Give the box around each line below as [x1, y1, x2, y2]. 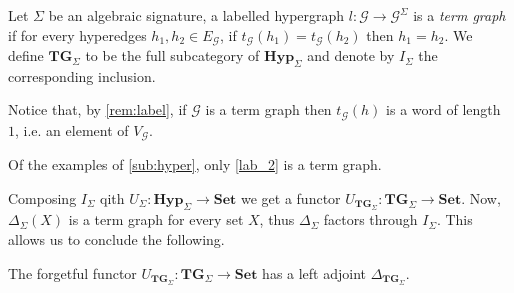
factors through [323, 209, 418, 230]
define [8, 45, 44, 66]
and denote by [307, 45, 395, 66]
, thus [259, 209, 295, 230]
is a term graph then [205, 99, 332, 120]
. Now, [461, 187, 501, 208]
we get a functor [241, 187, 341, 208]
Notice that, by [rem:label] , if [8, 99, 187, 120]
